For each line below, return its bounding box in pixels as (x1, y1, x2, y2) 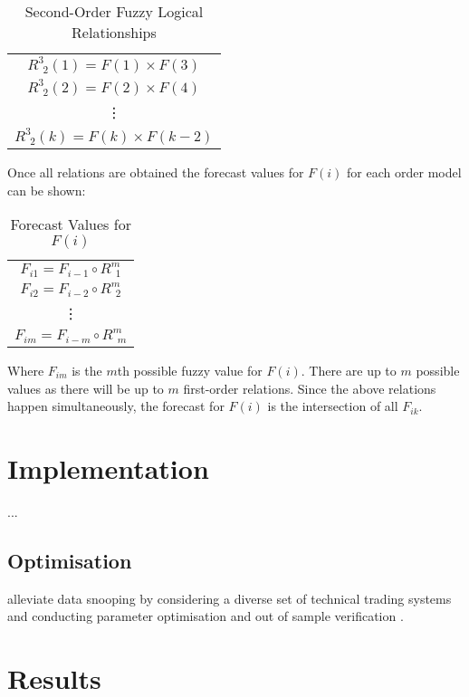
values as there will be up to (7, 378, 164, 397)
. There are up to (301, 361, 397, 379)
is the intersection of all (267, 396, 398, 415)
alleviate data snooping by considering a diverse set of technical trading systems (7, 588, 452, 607)
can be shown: (7, 180, 86, 199)
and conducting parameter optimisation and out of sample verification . (7, 606, 404, 625)
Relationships (72, 22, 157, 43)
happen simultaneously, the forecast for (7, 396, 225, 415)
